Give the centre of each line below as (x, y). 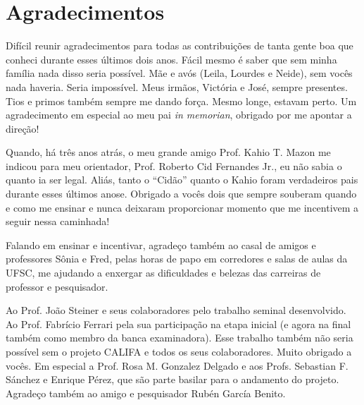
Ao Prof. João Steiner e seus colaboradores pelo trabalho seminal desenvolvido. (176, 310)
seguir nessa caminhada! (58, 221)
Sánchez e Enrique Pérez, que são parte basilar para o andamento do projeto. (172, 379)
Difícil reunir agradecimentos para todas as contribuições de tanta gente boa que (180, 46)
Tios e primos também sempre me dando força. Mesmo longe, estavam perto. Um (181, 101)
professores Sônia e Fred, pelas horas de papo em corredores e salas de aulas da (177, 259)
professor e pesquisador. (57, 286)
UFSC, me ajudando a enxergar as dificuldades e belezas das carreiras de (163, 273)
